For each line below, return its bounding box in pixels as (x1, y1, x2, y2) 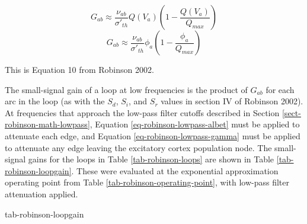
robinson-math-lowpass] (5, 118, 90, 130)
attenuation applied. (5, 187, 78, 200)
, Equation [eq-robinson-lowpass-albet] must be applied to (89, 118, 300, 130)
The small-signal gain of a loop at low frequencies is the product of (5, 83, 248, 95)
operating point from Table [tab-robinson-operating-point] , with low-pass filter (5, 176, 290, 188)
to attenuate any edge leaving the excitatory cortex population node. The (5, 141, 272, 153)
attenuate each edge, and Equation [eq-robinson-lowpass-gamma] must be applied (5, 129, 300, 142)
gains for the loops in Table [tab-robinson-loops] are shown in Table (28, 153, 274, 165)
